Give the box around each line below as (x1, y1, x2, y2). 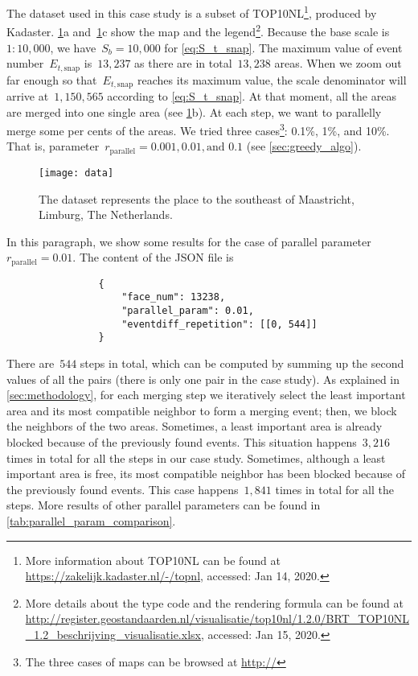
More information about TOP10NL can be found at (25, 551, 281, 568)
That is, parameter (6, 138, 100, 155)
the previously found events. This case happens (6, 480, 239, 497)
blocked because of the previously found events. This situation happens (6, 434, 357, 451)
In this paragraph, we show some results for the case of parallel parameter (6, 233, 371, 249)
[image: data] (39, 167, 114, 179)
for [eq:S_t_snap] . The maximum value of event (164, 39, 403, 56)
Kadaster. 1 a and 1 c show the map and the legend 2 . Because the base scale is (6, 21, 390, 39)
